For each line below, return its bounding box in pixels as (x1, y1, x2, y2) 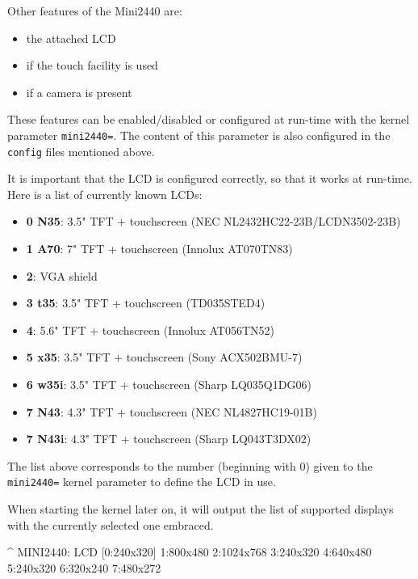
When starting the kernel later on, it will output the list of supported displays (7, 501, 394, 518)
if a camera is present (26, 83, 132, 100)
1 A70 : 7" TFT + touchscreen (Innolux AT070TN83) (26, 240, 293, 257)
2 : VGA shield (26, 267, 98, 284)
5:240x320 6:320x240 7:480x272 (7, 559, 161, 576)
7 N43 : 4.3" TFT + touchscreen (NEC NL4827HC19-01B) (26, 403, 317, 420)
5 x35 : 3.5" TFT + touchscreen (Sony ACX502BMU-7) (26, 349, 303, 366)
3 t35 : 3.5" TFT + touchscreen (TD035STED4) (26, 294, 265, 311)
